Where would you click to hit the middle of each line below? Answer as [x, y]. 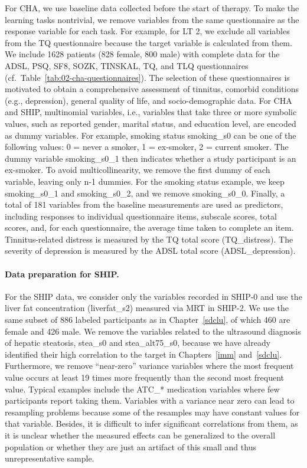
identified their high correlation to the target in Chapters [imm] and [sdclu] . [143, 354]
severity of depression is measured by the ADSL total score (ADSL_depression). [150, 251]
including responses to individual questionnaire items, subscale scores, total [141, 216]
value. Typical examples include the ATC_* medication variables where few [142, 389]
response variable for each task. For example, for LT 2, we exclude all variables [147, 31]
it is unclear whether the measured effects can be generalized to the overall [140, 435]
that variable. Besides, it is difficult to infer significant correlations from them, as [151, 423]
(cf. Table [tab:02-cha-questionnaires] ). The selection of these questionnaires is [147, 77]
